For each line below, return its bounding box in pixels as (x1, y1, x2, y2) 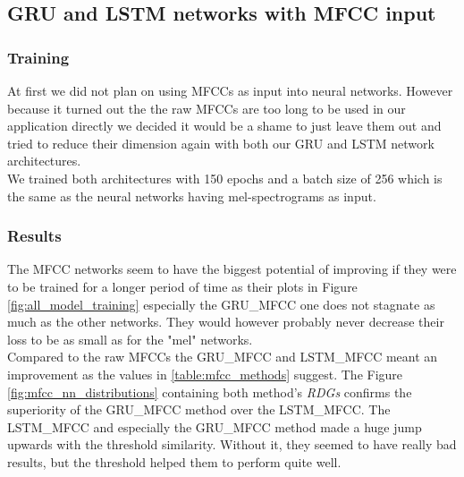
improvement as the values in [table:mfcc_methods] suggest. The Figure (7, 364, 403, 383)
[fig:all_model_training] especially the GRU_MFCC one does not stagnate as (7, 294, 435, 313)
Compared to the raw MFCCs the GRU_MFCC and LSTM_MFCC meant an (7, 347, 438, 366)
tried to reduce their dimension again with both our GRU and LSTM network (7, 133, 434, 152)
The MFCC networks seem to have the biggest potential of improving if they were (7, 260, 457, 278)
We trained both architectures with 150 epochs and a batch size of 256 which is (7, 168, 443, 187)
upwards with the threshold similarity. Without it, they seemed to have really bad (7, 435, 457, 454)
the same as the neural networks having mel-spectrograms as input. (7, 186, 376, 205)
